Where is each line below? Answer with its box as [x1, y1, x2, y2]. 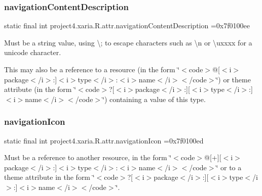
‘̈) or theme [216, 74, 251, 84]
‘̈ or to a [216, 162, 242, 172]
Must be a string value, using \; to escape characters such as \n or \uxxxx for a [4, 37, 252, 47]
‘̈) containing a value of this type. [102, 93, 206, 104]
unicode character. [4, 47, 61, 58]
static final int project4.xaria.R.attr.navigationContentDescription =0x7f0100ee [4, 20, 250, 31]
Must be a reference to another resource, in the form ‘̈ [4, 152, 172, 163]
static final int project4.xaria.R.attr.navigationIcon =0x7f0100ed [4, 135, 204, 145]
